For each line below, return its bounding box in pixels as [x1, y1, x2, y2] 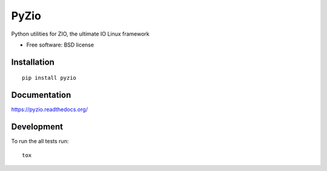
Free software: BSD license [26, 41, 94, 48]
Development [11, 121, 64, 132]
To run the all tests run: [11, 138, 69, 145]
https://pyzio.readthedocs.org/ [11, 106, 88, 113]
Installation [11, 57, 54, 67]
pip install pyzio [22, 74, 77, 82]
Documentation [11, 90, 71, 100]
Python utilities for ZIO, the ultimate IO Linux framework [11, 30, 150, 37]
